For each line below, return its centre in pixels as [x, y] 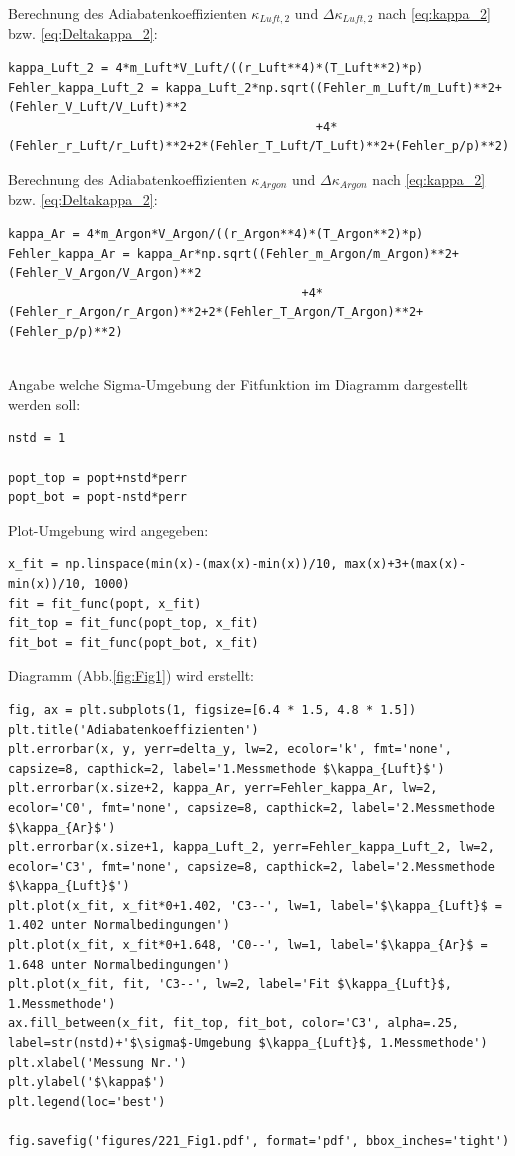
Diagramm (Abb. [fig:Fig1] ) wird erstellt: [131, 675]
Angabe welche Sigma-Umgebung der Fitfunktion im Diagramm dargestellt [238, 384]
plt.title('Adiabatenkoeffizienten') [133, 729]
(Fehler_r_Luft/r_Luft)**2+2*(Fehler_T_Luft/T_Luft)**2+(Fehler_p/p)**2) [259, 146]
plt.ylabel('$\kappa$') [87, 1082]
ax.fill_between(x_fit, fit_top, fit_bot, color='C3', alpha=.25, [234, 1023]
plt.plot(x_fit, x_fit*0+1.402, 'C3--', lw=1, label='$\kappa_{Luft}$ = [255, 905]
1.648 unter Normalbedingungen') [119, 964]
